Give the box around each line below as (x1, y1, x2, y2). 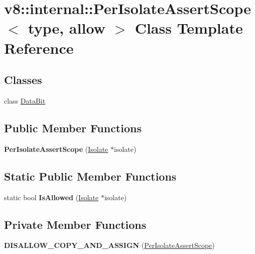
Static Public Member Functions (4, 168, 177, 184)
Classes (4, 72, 42, 88)
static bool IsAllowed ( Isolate (4, 192, 99, 202)
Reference (4, 37, 74, 58)
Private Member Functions (4, 216, 147, 232)
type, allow (28, 18, 105, 38)
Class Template (135, 18, 243, 38)
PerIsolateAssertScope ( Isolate (4, 143, 108, 154)
